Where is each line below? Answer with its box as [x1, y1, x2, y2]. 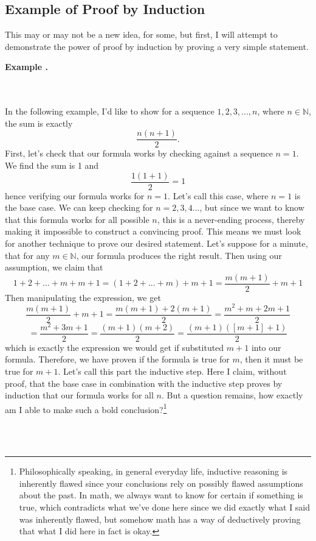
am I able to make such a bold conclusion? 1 [5, 401, 167, 415]
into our [251, 341, 281, 353]
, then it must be [239, 353, 303, 366]
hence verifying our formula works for [5, 189, 145, 202]
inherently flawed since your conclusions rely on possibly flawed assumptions [19, 476, 303, 489]
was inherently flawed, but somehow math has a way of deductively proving [19, 512, 301, 525]
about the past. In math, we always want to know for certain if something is [19, 489, 303, 501]
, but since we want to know [199, 201, 304, 214]
